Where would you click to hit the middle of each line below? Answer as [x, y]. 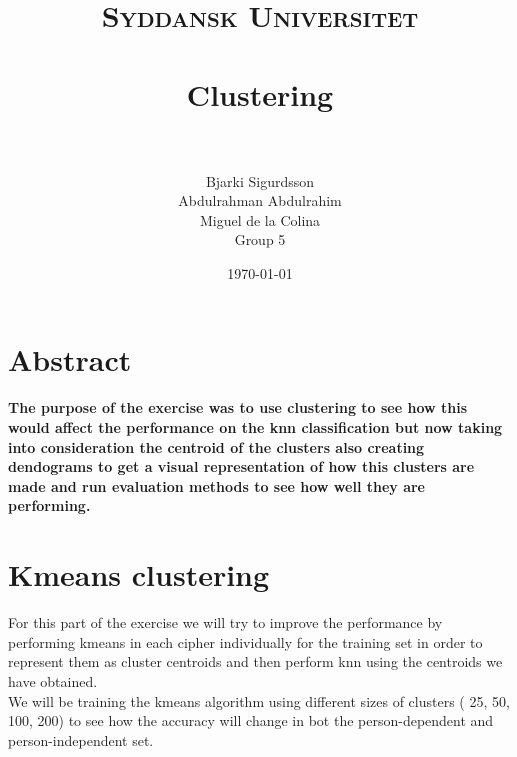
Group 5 [260, 239]
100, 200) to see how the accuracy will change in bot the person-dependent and [251, 720]
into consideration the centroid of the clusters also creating [216, 446]
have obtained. [53, 680]
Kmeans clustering [139, 574]
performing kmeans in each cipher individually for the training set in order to [245, 641]
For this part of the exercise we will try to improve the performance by [225, 622]
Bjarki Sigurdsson [260, 180]
